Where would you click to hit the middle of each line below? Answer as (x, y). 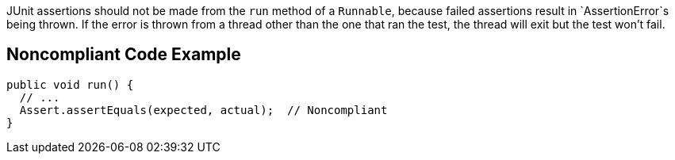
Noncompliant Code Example (124, 55)
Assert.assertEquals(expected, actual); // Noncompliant (203, 110)
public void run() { (70, 84)
